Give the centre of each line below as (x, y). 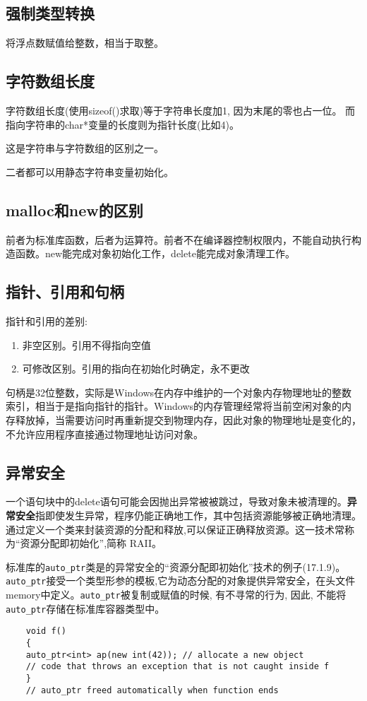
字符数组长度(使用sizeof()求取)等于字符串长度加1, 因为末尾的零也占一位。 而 (181, 110)
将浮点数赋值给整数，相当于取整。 (85, 43)
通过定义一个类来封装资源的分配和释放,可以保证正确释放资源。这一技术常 (175, 529)
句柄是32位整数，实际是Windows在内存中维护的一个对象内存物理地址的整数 (179, 392)
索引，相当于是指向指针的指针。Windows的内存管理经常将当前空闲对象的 (174, 406)
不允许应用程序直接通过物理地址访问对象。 (104, 434)
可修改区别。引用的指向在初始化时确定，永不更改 (136, 369)
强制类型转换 (50, 13)
